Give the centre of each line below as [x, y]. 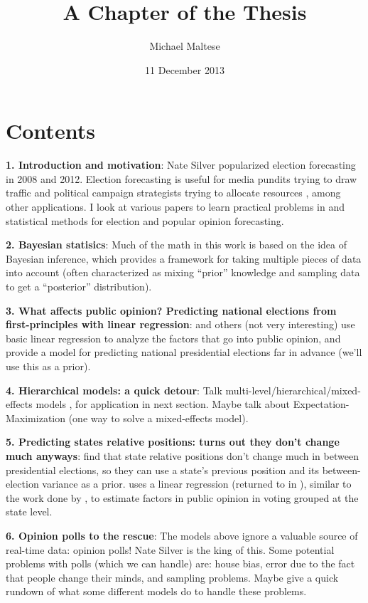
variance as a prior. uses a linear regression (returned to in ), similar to [197, 484]
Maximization [36, 418]
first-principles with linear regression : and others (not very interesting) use [180, 324]
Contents [50, 131]
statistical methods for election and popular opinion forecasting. [145, 220]
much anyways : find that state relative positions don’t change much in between [182, 455]
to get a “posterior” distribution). [79, 286]
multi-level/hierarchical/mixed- [293, 390]
